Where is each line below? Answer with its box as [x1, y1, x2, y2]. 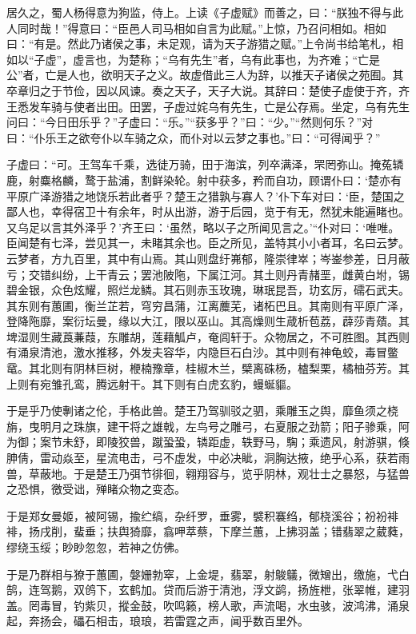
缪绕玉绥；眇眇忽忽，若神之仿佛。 [6, 539, 186, 555]
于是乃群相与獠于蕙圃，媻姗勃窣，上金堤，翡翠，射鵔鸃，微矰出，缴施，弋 [6, 565, 398, 582]
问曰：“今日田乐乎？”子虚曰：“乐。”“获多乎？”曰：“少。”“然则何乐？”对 [6, 114, 374, 130]
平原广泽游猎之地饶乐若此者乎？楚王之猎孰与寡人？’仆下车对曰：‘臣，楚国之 [6, 187, 405, 204]
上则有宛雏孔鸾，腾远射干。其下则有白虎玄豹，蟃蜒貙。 [6, 375, 298, 392]
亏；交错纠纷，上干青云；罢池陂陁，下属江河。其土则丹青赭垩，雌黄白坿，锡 [6, 265, 410, 282]
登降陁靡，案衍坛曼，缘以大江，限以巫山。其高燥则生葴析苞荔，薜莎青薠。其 [6, 313, 410, 329]
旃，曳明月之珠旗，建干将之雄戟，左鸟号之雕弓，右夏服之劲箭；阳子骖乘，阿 [6, 417, 410, 434]
